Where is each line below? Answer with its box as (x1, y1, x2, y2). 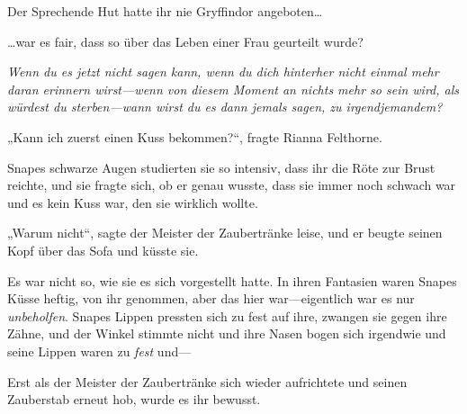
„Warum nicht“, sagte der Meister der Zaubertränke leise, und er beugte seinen (7, 223, 443, 242)
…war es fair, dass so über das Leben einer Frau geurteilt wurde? (7, 31, 364, 50)
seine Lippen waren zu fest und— (7, 341, 192, 360)
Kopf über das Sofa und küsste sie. (7, 240, 199, 259)
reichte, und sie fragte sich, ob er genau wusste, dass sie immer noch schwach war (7, 175, 456, 194)
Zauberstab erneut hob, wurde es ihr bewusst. (7, 390, 261, 409)
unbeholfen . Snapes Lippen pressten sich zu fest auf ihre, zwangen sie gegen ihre (7, 306, 447, 325)
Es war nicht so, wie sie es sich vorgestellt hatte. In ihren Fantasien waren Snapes (7, 271, 457, 290)
